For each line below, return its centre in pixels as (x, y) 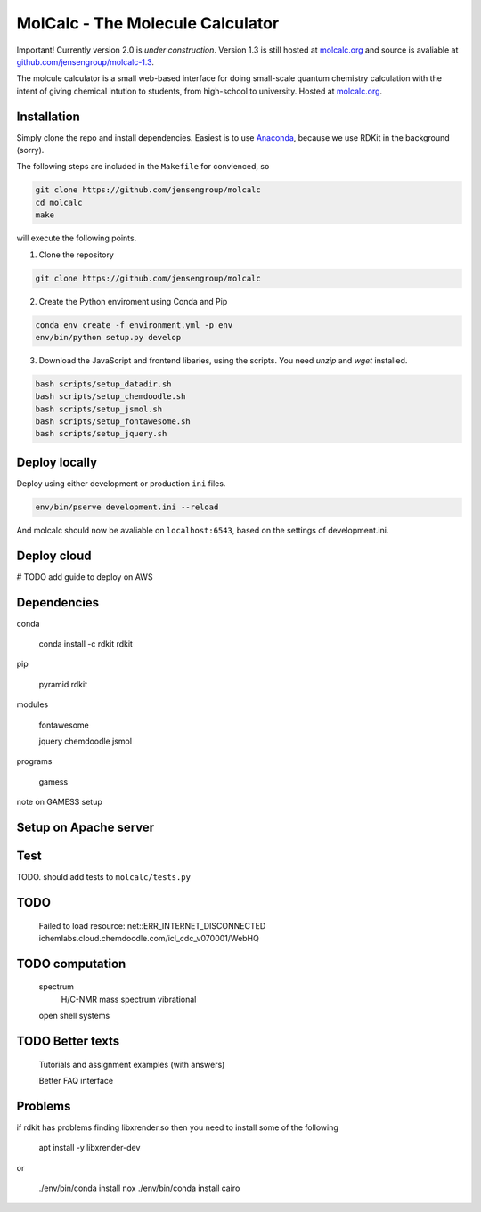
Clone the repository (77, 255)
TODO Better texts (68, 1041)
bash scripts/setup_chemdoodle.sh (110, 397)
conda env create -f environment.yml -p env (134, 325)
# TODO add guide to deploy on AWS (85, 577)
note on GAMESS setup (59, 802)
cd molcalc (59, 202)
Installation (48, 116)
